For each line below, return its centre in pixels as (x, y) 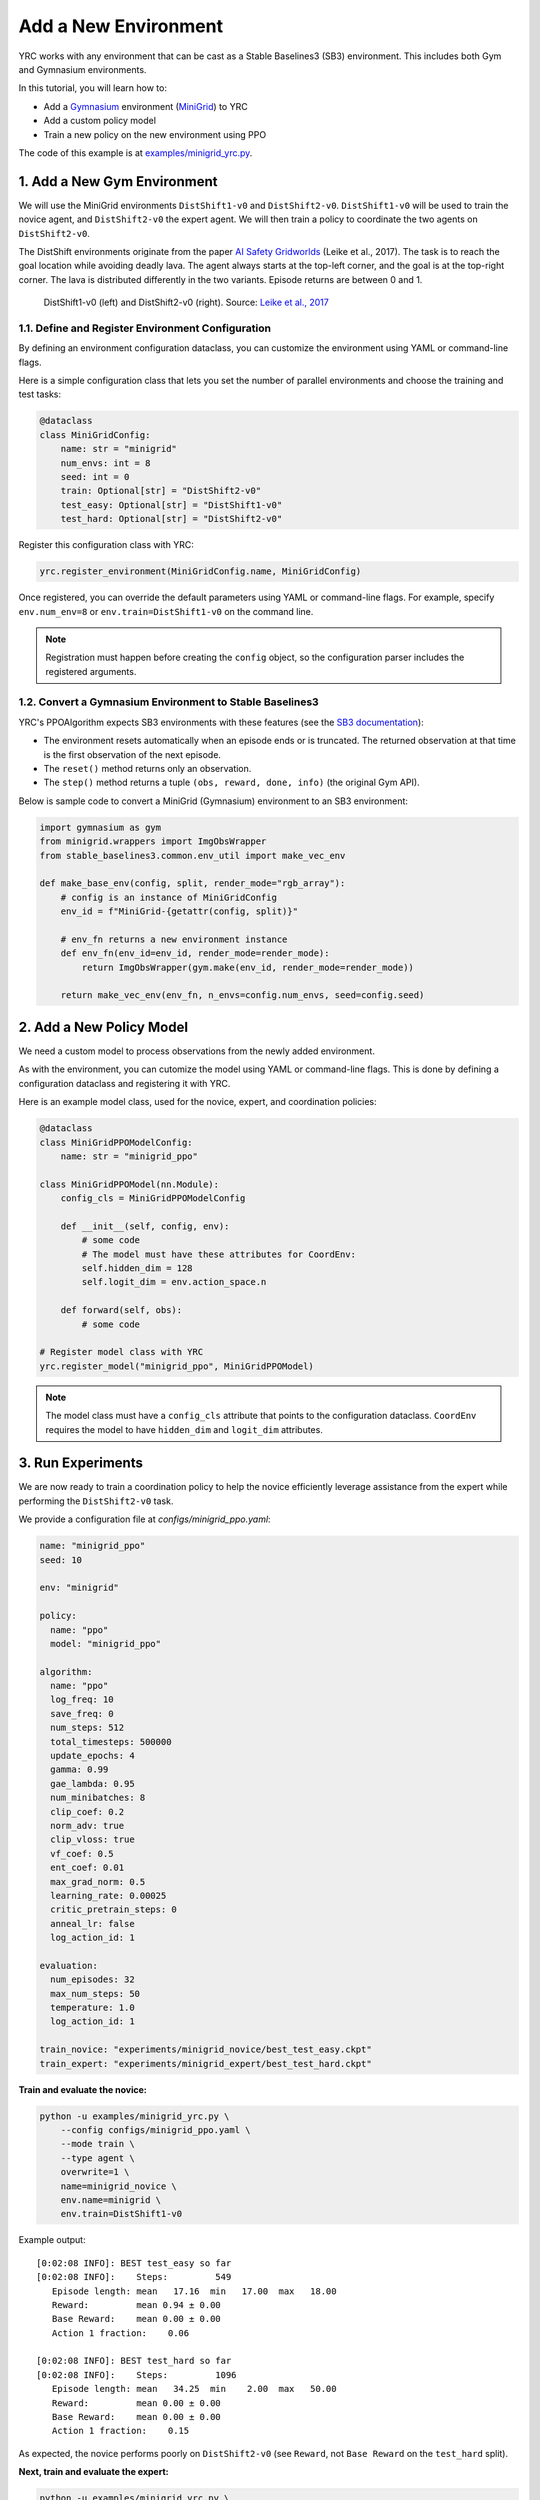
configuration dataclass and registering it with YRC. (124, 1083)
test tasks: (40, 394)
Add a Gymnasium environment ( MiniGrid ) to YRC (146, 106)
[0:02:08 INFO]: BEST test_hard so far (134, 2361)
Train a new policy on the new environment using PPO (155, 134)
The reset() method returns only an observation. (147, 768)
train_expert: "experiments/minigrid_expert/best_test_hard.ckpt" (205, 2063)
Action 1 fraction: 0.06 (120, 2333)
